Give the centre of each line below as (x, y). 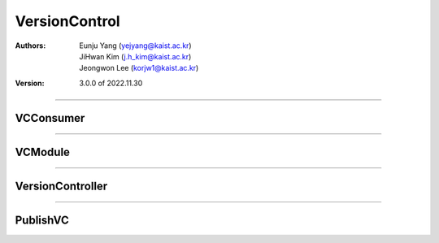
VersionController (61, 186)
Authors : (30, 46)
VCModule (43, 152)
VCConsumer (50, 118)
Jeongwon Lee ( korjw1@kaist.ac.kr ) (139, 68)
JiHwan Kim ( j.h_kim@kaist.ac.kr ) (135, 56)
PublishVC (42, 220)
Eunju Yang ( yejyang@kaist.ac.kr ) (135, 46)
